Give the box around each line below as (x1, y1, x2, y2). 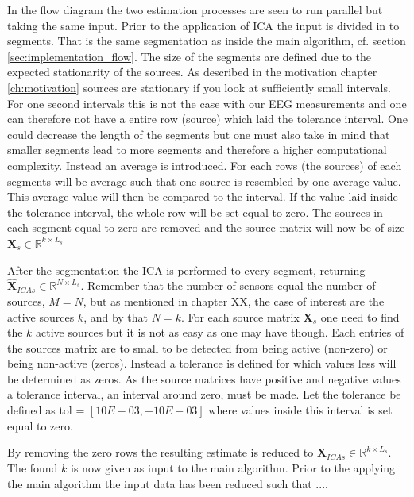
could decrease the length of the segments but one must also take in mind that (7, 125, 390, 142)
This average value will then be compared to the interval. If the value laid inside (7, 188, 398, 205)
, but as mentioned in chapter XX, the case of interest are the (83, 292, 385, 309)
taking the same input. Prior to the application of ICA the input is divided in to (7, 17, 400, 33)
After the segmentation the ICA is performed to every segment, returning (7, 261, 366, 278)
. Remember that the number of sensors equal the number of (80, 277, 376, 294)
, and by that (83, 308, 149, 325)
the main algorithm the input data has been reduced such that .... (7, 475, 328, 491)
